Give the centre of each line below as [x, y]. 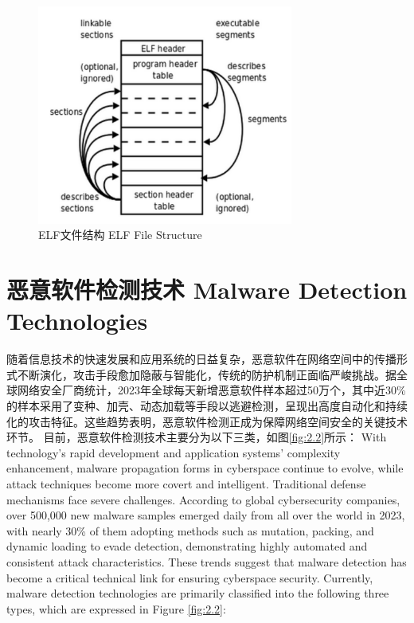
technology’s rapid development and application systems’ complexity [174, 452]
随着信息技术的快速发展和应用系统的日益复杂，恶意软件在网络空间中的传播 [201, 359]
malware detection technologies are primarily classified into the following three [198, 593]
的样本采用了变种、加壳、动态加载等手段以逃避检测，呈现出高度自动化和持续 [207, 406]
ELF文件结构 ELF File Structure [120, 235]
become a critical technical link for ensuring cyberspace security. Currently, [190, 577]
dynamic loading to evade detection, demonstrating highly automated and [187, 546]
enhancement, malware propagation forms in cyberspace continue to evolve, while [205, 468]
